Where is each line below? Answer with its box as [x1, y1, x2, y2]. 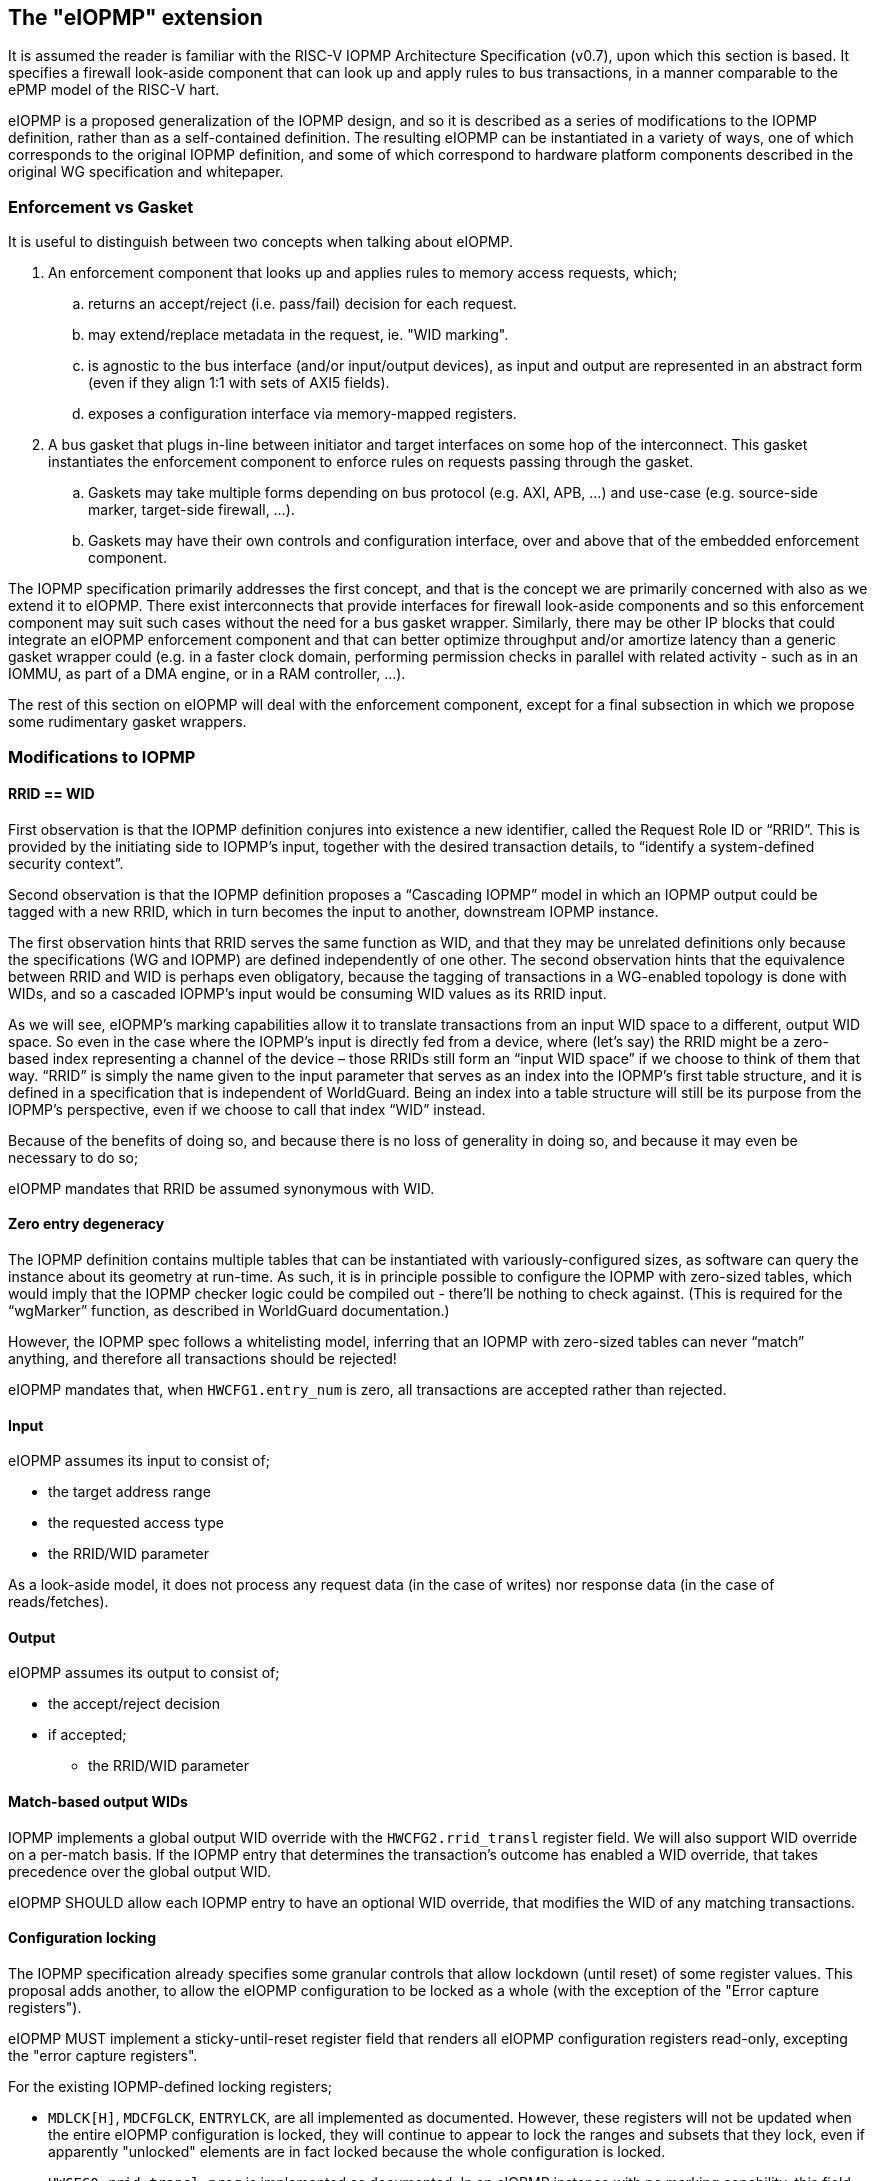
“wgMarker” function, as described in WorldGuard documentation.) [8, 1301, 450, 1319]
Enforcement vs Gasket [8, 196, 194, 217]
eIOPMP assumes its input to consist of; [8, 1452, 270, 1470]
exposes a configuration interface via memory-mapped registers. [88, 405, 517, 423]
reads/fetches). [8, 1593, 109, 1611]
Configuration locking [8, 1929, 156, 1947]
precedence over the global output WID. [8, 1862, 272, 1880]
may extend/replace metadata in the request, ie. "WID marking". [88, 326, 509, 344]
